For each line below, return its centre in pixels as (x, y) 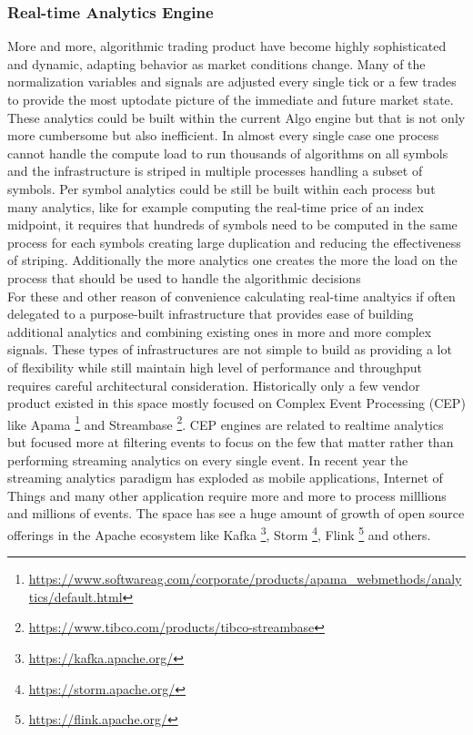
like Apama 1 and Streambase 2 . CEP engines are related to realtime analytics (226, 423)
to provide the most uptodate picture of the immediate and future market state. (231, 99)
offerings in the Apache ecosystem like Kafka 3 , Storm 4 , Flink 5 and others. (219, 533)
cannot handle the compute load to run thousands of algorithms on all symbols (228, 153)
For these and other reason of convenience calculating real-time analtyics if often (231, 296)
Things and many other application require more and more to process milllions (227, 495)
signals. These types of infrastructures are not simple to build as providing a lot (230, 349)
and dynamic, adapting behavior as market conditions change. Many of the (216, 63)
